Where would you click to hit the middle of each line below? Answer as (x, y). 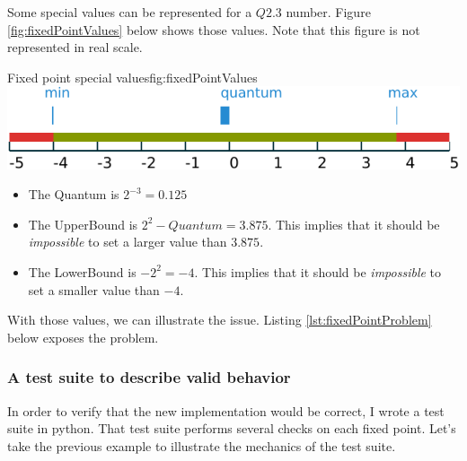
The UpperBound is (83, 224)
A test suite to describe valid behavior (149, 377)
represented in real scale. (75, 47)
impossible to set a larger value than (128, 242)
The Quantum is (74, 194)
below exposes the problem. (83, 337)
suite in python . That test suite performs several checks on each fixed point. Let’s (232, 428)
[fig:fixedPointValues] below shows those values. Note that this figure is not (214, 29)
